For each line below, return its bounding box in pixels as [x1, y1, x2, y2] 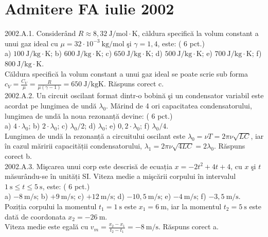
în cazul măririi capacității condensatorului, [5, 140, 142, 151]
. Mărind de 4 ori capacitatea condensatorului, [106, 100, 252, 111]
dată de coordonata [5, 211, 66, 222]
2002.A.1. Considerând [5, 28, 76, 39]
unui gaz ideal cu [5, 38, 58, 48]
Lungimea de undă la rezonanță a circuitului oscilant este [5, 130, 186, 141]
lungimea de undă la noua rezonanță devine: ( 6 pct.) [5, 110, 173, 121]
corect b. [5, 150, 32, 161]
